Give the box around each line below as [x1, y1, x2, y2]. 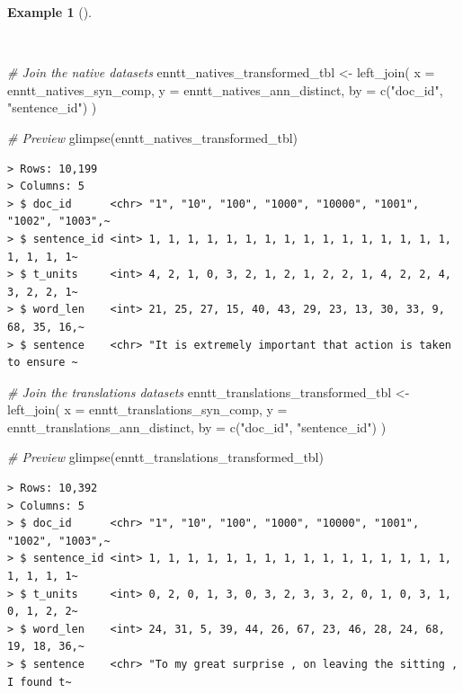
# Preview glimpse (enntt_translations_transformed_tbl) [7, 448, 324, 466]
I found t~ [7, 675, 72, 689]
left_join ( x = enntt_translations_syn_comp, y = [7, 400, 288, 419]
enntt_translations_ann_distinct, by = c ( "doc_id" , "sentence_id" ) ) [7, 417, 387, 436]
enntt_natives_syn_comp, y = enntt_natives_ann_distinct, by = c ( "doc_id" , [7, 80, 443, 99]
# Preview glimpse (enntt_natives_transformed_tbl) [7, 128, 298, 147]
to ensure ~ [7, 356, 78, 369]
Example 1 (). [7, 3, 92, 21]
